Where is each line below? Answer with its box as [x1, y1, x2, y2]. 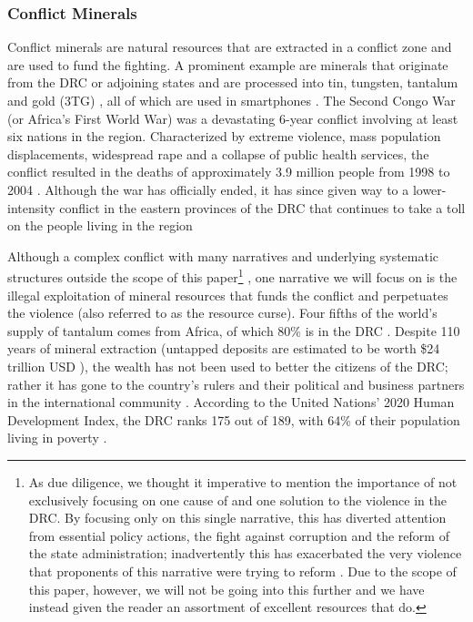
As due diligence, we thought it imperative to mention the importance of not [28, 472, 458, 491]
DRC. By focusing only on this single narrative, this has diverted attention [28, 508, 447, 527]
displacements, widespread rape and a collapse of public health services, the [7, 144, 429, 163]
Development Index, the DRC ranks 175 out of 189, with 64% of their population [7, 410, 460, 429]
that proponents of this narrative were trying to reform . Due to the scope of [28, 561, 457, 580]
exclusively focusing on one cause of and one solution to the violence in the [28, 490, 447, 509]
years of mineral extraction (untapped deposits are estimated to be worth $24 [7, 339, 440, 358]
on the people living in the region [7, 216, 193, 235]
